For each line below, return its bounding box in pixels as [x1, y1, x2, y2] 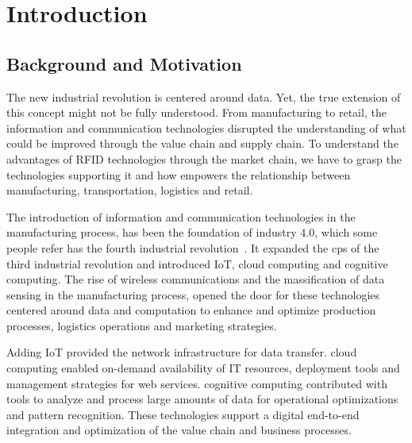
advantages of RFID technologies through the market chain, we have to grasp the [6, 150, 402, 167]
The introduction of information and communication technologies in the [6, 208, 356, 225]
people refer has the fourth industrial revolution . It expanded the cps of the [6, 239, 379, 256]
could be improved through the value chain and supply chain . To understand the [6, 135, 399, 152]
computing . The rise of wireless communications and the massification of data [6, 271, 385, 287]
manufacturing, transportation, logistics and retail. [6, 182, 253, 198]
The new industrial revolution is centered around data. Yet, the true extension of [6, 88, 401, 105]
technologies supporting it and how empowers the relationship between [6, 166, 351, 183]
